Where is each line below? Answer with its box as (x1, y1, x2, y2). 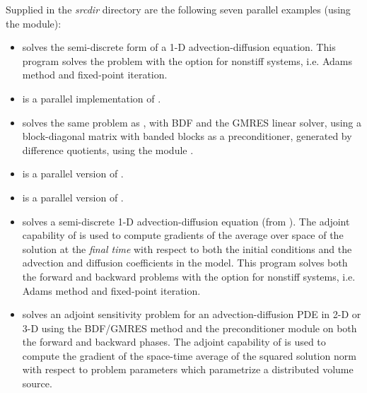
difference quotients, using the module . (22, 142, 194, 157)
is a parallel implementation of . (22, 90, 161, 105)
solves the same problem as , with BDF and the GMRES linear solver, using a (22, 115, 361, 129)
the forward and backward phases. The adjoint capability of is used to (22, 334, 326, 349)
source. (22, 376, 52, 391)
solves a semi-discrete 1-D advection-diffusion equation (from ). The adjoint (22, 213, 350, 228)
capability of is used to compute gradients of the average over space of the (22, 228, 344, 242)
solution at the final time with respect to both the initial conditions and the (22, 241, 352, 256)
